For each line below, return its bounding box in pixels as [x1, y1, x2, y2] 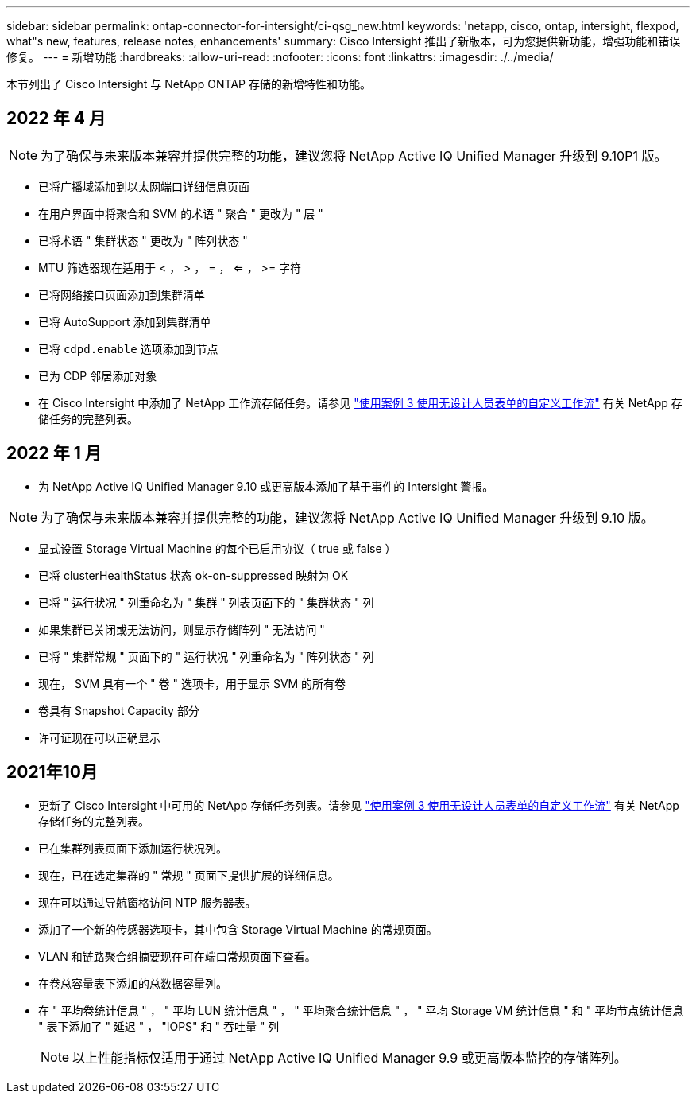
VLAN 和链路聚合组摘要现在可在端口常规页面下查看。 [38, 949, 316, 963]
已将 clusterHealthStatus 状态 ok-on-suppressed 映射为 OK [38, 568, 349, 582]
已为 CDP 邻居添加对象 [38, 368, 157, 383]
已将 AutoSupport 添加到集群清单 [38, 314, 211, 328]
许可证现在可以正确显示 [38, 730, 160, 744]
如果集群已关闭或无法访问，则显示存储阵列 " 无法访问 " [38, 622, 325, 636]
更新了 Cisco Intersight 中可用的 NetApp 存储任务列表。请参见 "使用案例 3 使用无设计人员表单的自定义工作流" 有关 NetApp [38, 798, 679, 812]
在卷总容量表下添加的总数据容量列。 [38, 976, 227, 990]
